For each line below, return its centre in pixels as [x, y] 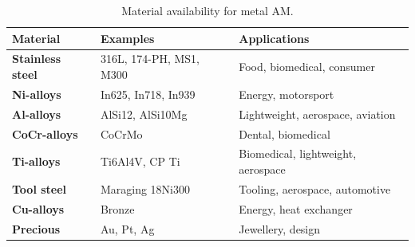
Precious [36, 228]
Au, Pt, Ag [127, 228]
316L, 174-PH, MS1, [150, 59]
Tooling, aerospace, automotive [315, 188]
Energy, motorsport [287, 94]
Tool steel [40, 188]
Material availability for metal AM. [207, 10]
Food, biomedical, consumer [307, 67]
